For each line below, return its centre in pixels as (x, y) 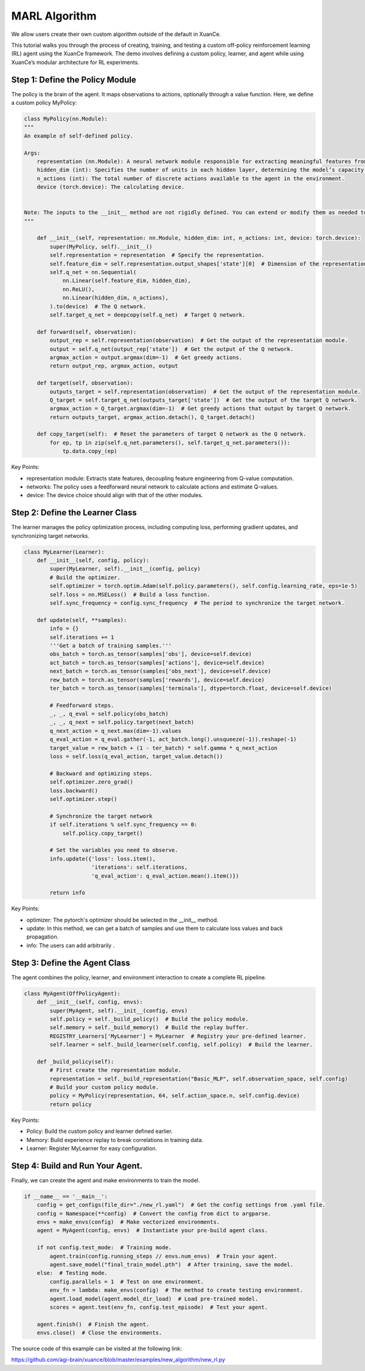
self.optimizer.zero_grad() (92, 782)
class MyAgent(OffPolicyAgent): (72, 993)
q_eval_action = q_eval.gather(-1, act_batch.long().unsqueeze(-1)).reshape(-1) (173, 739)
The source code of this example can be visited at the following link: (97, 1348)
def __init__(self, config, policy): (93, 561)
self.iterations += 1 (82, 637)
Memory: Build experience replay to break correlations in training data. (115, 1140)
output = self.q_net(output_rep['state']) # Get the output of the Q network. (172, 349)
